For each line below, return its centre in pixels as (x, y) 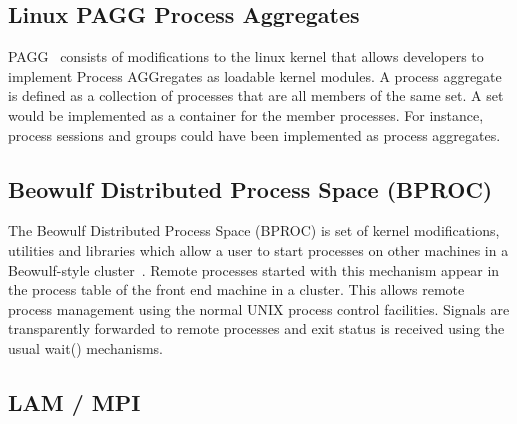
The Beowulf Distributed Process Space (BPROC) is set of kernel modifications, (254, 230)
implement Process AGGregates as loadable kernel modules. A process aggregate (255, 75)
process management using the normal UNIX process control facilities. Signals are (259, 308)
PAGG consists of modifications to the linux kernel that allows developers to (246, 56)
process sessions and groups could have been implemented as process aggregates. (254, 134)
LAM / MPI (74, 401)
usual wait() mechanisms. (85, 347)
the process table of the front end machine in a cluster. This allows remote (236, 289)
